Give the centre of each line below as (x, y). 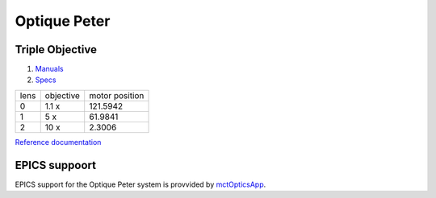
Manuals (49, 69)
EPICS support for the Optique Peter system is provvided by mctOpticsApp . (140, 184)
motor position (117, 95)
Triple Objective (56, 49)
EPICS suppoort (56, 165)
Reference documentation (58, 142)
